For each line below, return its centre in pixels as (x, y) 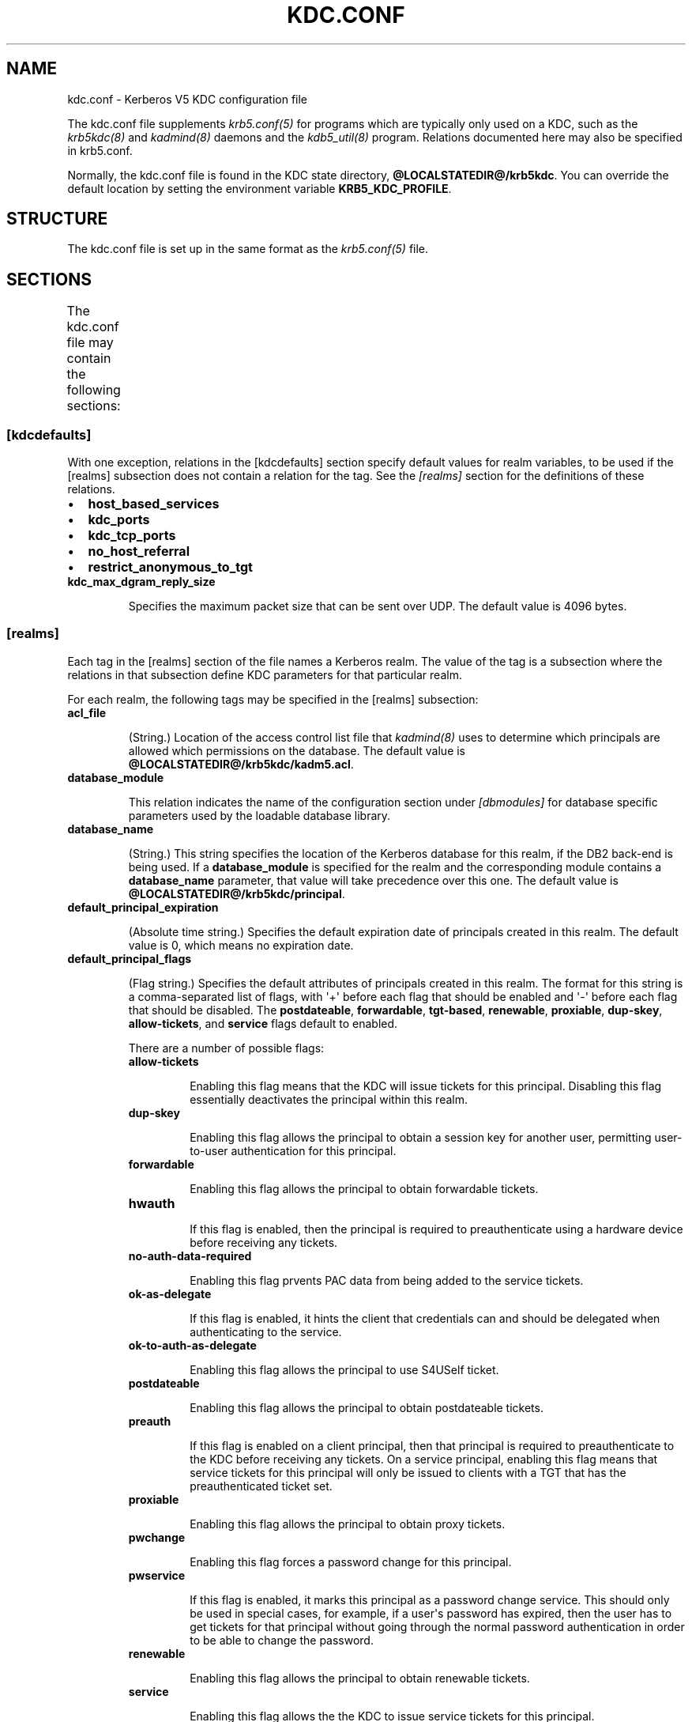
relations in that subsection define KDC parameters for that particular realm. (265, 674)
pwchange (157, 1537)
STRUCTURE (57, 219)
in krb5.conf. (100, 150)
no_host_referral (139, 551)
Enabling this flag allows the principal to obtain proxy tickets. (348, 1524)
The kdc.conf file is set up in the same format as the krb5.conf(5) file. (248, 249)
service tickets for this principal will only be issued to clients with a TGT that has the (408, 1472)
